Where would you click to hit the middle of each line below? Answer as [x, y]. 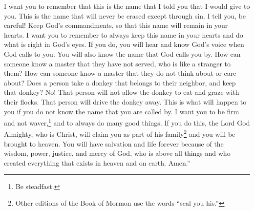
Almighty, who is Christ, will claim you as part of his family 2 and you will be [120, 133]
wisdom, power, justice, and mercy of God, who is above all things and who [117, 153]
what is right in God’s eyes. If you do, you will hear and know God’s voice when [124, 44]
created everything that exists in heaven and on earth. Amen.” [97, 162]
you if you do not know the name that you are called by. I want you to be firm [122, 111]
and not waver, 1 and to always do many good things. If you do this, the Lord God [127, 122]
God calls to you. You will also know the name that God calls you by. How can [122, 53]
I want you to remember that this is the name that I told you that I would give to [127, 6]
